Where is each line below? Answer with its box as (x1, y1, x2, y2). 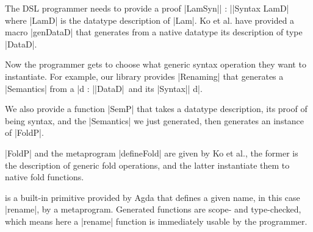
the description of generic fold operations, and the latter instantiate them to (5, 158, 290, 171)
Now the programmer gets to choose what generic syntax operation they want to (5, 58, 306, 71)
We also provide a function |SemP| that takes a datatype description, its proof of (5, 102, 308, 115)
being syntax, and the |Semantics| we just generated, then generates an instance (5, 114, 304, 127)
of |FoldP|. (5, 126, 44, 139)
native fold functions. (5, 170, 84, 183)
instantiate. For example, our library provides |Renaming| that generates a (5, 69, 284, 82)
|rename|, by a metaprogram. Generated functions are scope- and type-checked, (5, 203, 301, 216)
